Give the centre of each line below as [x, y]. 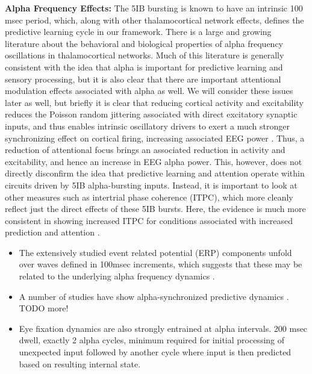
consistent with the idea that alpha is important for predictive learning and [144, 67]
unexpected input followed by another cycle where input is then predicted [155, 352]
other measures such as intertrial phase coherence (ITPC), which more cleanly [149, 197]
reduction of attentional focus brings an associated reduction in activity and [145, 150]
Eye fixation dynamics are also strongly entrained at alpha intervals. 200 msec [163, 328]
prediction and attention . [52, 232]
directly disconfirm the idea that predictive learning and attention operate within [155, 173]
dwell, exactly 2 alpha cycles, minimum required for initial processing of [152, 340]
